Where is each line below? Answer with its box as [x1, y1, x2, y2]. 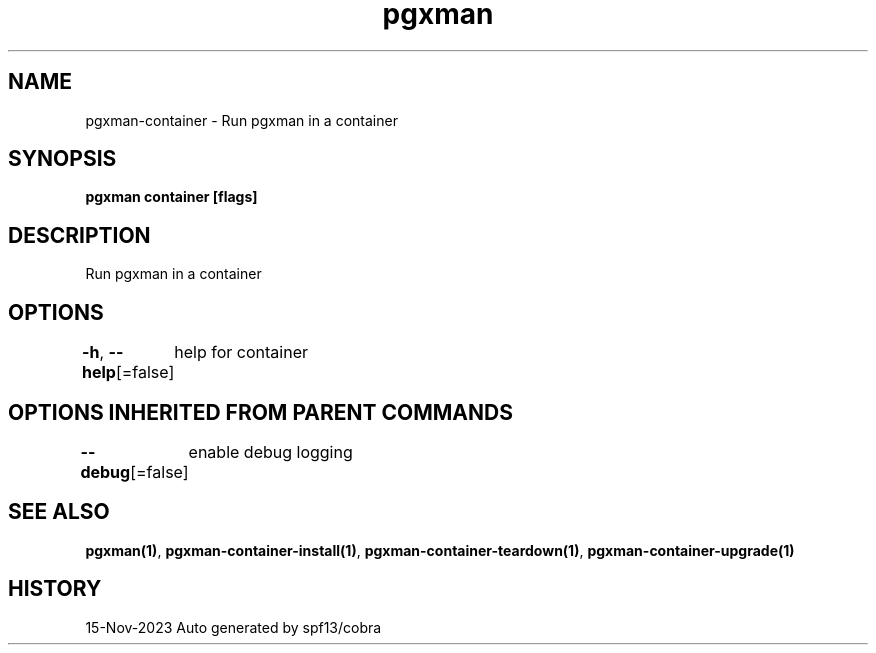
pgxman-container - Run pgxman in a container [85, 111, 398, 129]
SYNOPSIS [8, 146, 117, 172]
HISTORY [8, 576, 102, 602]
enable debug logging [188, 441, 353, 462]
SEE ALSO [8, 499, 110, 525]
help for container [174, 342, 308, 363]
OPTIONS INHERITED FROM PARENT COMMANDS [8, 399, 513, 425]
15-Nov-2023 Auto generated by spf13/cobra [85, 618, 382, 636]
